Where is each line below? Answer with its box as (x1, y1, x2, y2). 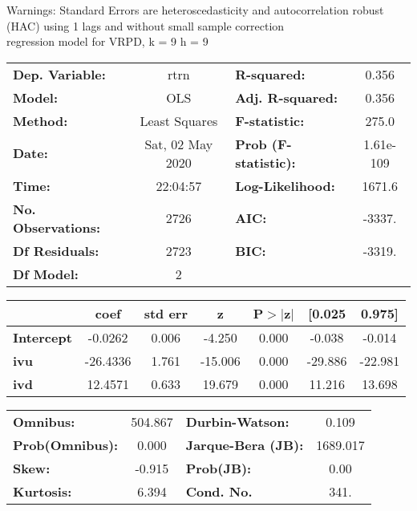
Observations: (13, 217, 101, 237)
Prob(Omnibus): (13, 435, 119, 454)
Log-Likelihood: (235, 176, 335, 195)
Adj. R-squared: (235, 87, 338, 107)
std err (144, 303, 188, 322)
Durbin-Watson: (185, 412, 289, 431)
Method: (13, 111, 68, 130)
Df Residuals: (13, 241, 99, 260)
